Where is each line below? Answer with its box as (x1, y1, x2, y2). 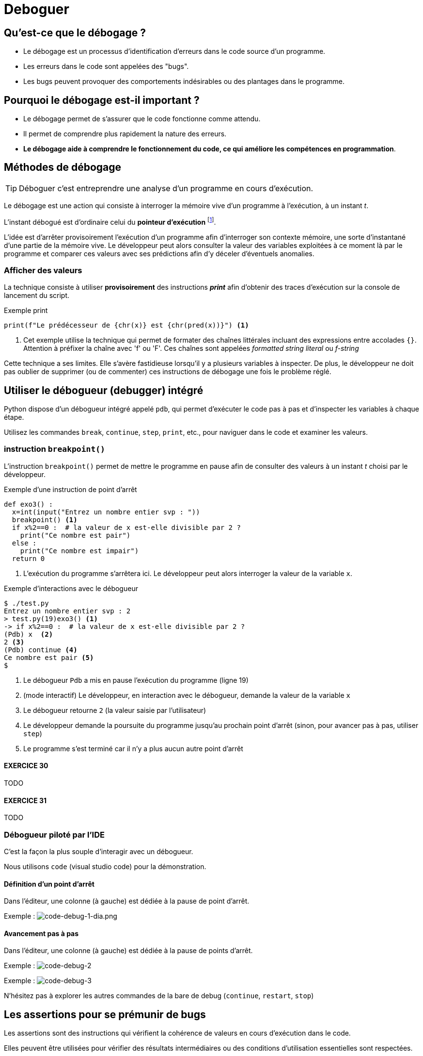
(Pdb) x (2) (4, 630, 53, 638)
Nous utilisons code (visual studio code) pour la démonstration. (4, 862, 206, 871)
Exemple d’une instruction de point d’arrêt (4, 485, 137, 494)
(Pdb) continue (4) (4, 645, 78, 654)
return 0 (12, 554, 45, 562)
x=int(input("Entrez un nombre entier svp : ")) (12, 508, 200, 516)
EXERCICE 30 (4, 761, 48, 770)
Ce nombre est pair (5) (4, 653, 94, 661)
